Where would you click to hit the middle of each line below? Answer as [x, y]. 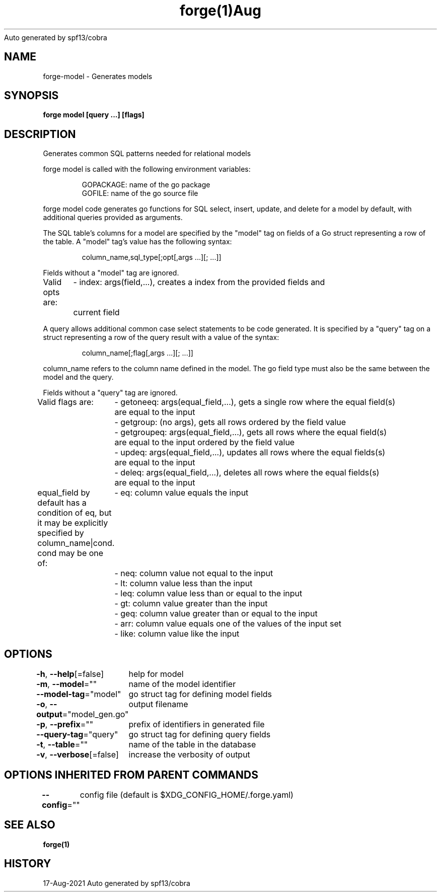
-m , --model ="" [67, 684]
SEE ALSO [30, 825]
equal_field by [64, 493]
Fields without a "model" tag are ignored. [111, 273]
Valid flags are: [65, 402]
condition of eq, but [75, 513]
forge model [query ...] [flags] [94, 115]
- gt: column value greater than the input [191, 604]
